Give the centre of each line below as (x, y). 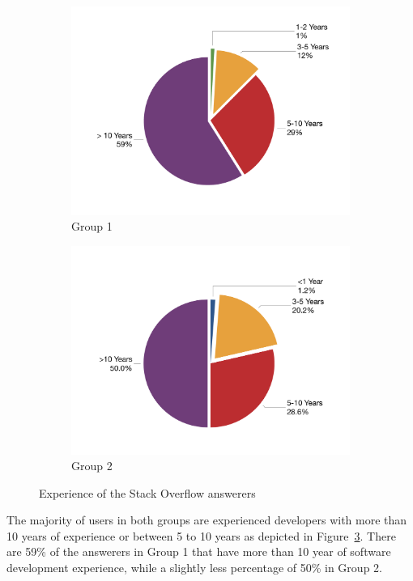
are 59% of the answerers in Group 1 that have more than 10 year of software (199, 551)
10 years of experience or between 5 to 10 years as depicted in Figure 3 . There (201, 535)
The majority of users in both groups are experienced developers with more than (207, 520)
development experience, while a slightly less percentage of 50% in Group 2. (194, 568)
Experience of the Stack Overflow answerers (147, 492)
